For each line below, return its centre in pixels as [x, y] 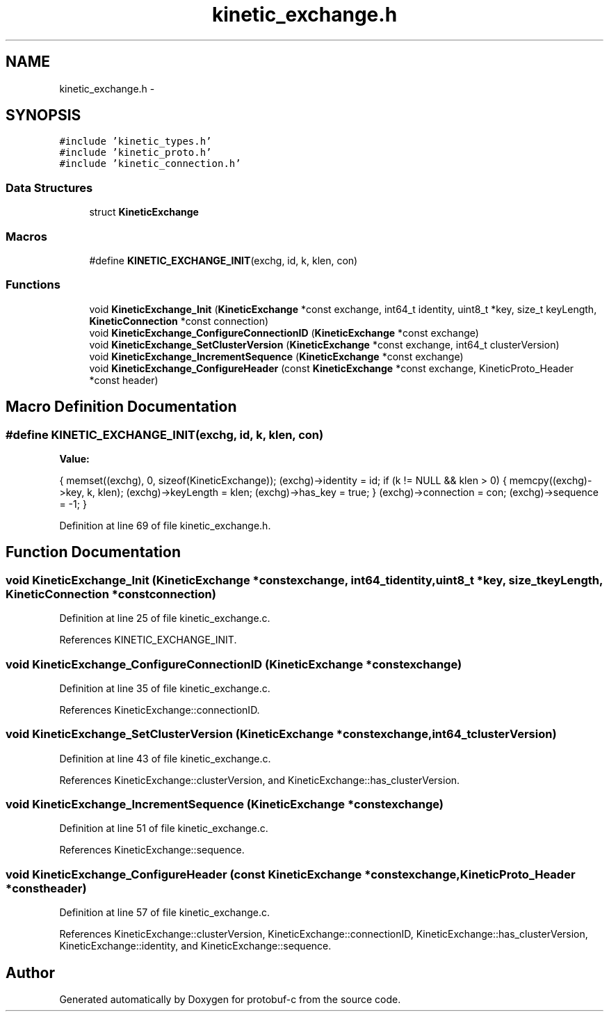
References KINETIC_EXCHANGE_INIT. [148, 640]
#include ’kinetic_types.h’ [136, 142]
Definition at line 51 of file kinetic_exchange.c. [164, 828]
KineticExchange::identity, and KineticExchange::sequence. [195, 946]
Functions [33, 285]
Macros [26, 236]
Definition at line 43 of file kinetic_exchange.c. [165, 758]
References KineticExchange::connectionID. [160, 710]
